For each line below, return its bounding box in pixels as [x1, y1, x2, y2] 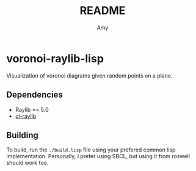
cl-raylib [15, 112, 37, 120]
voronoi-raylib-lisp [6, 51, 104, 65]
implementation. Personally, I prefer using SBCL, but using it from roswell [6, 153, 191, 160]
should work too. [6, 159, 49, 167]
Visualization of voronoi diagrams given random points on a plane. [6, 71, 173, 79]
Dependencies [6, 90, 63, 100]
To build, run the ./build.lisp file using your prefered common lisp [6, 146, 176, 153]
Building [6, 129, 38, 140]
